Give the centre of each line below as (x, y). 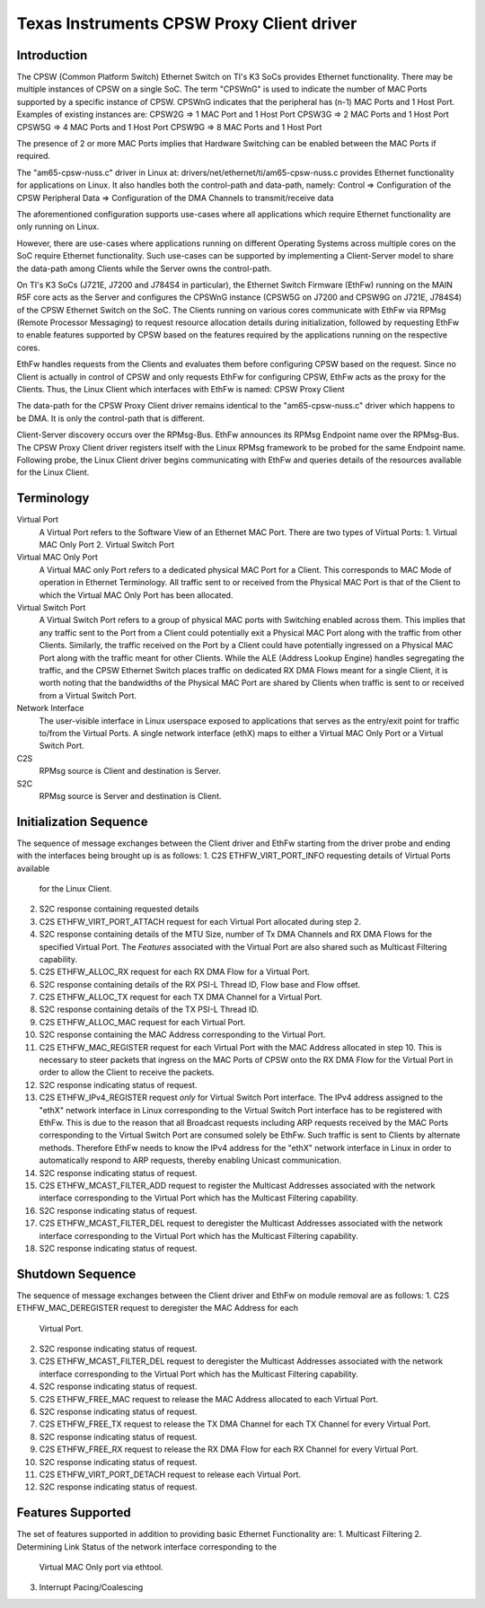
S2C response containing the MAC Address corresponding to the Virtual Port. (182, 1035)
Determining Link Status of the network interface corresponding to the (147, 1546)
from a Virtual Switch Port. (88, 695)
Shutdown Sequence (76, 1274)
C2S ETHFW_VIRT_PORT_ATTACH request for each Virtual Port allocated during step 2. (200, 921)
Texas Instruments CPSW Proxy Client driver (187, 23)
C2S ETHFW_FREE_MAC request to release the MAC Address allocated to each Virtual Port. (209, 1399)
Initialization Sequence (82, 822)
